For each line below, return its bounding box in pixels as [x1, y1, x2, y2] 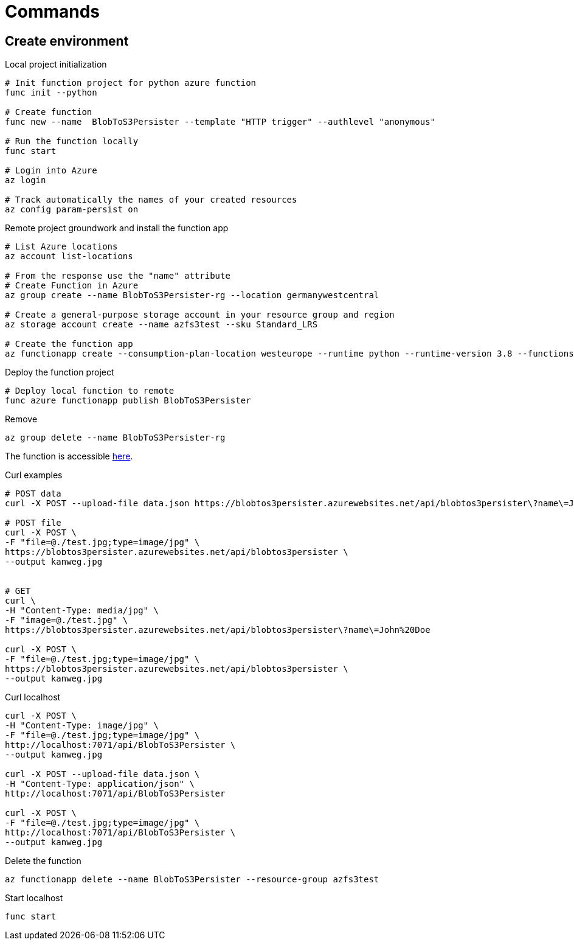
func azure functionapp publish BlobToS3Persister [5, 396, 251, 406]
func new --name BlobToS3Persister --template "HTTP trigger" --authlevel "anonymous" [5, 117, 436, 127]
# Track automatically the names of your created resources [5, 195, 297, 205]
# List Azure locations [5, 242, 118, 252]
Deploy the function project [5, 367, 114, 378]
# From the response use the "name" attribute [5, 271, 230, 281]
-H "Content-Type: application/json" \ [5, 779, 195, 789]
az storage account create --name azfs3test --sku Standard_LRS [5, 319, 318, 330]
